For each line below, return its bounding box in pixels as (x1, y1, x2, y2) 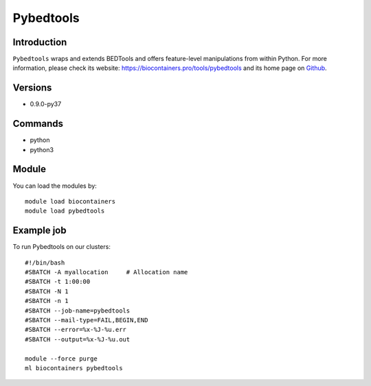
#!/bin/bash (25, 258, 65, 267)
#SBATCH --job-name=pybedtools (25, 306, 131, 315)
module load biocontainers (25, 197, 116, 205)
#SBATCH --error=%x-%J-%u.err (25, 326, 127, 334)
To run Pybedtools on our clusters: (12, 243, 111, 251)
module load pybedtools (25, 207, 105, 215)
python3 (30, 145, 54, 154)
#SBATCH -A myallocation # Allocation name (25, 268, 188, 276)
